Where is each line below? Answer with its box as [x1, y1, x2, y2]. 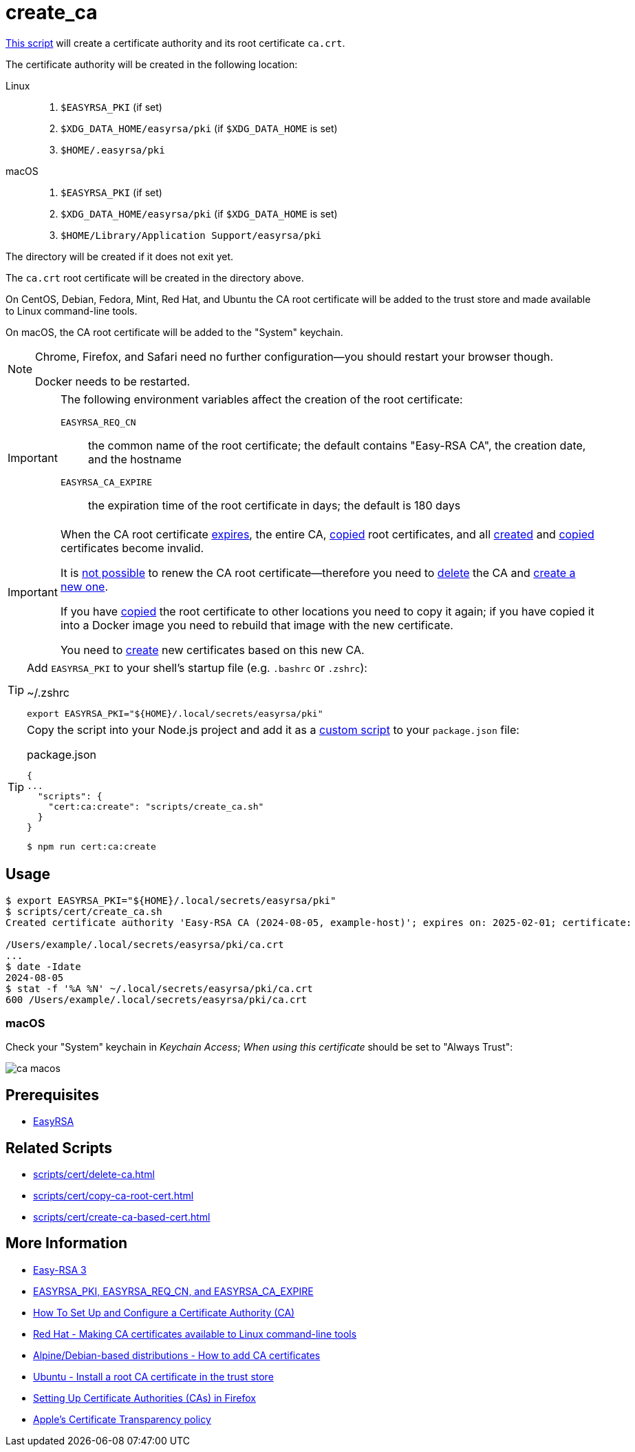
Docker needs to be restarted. [35, 374, 191, 388]
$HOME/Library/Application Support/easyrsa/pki [61, 229, 322, 241]
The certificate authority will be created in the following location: [6, 58, 298, 70]
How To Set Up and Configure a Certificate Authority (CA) [33, 1306, 295, 1318]
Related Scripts [6, 1139, 113, 1157]
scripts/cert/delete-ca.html [33, 1168, 155, 1181]
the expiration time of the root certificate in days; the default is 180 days [87, 498, 461, 512]
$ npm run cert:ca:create [27, 841, 156, 852]
